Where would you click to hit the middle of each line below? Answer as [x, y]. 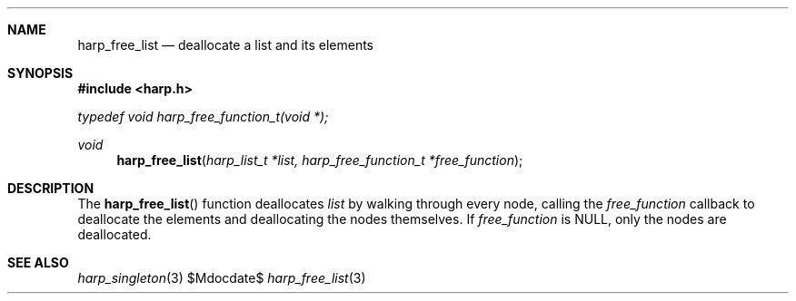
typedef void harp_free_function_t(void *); [203, 117]
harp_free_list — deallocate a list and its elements [225, 45]
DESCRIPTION [51, 188]
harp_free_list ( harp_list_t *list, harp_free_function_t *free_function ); [320, 160]
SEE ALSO [38, 262]
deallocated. [114, 234]
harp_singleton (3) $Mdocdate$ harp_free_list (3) [222, 278]
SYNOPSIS [40, 73]
